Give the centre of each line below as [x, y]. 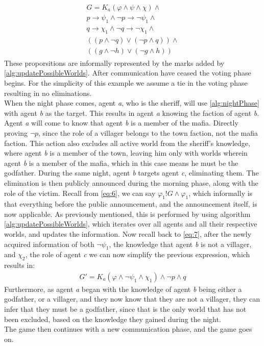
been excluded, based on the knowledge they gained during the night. [113, 319]
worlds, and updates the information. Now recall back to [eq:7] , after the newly [128, 234]
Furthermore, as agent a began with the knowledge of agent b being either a [123, 289]
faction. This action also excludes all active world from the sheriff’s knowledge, [127, 143]
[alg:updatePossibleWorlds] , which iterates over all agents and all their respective [131, 224]
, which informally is [221, 193]
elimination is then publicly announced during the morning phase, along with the [131, 182]
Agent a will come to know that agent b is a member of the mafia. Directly [121, 123]
